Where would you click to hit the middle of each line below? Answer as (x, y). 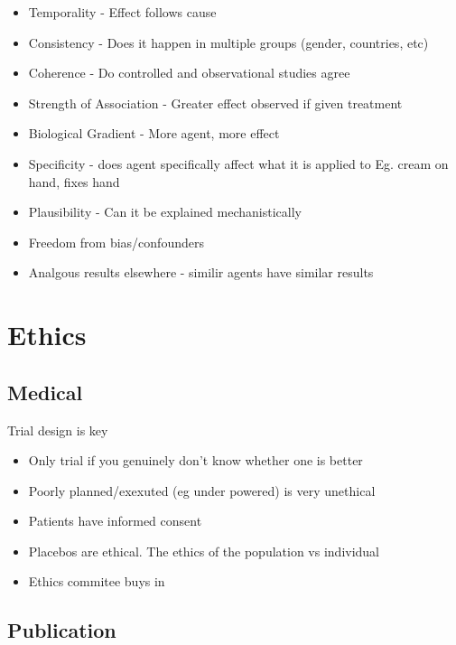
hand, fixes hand (74, 181)
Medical (45, 392)
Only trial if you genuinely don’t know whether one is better (195, 460)
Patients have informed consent (115, 521)
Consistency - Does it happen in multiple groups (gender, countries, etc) (228, 42)
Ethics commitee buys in (97, 581)
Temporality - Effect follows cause (122, 12)
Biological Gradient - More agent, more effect (154, 133)
